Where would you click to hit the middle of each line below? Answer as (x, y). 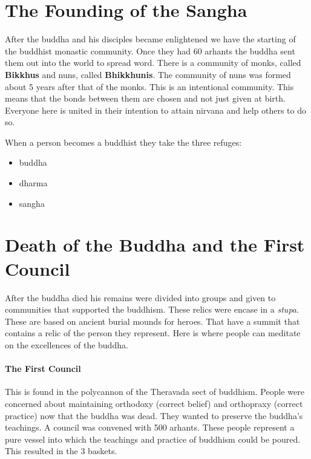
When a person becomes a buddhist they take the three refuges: (123, 142)
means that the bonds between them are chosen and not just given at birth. (145, 98)
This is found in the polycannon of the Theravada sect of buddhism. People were (155, 392)
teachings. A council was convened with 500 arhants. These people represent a (150, 427)
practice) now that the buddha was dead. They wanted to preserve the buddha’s (154, 415)
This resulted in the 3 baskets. (61, 451)
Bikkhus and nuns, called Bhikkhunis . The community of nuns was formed (148, 74)
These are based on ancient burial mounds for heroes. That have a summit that (152, 321)
